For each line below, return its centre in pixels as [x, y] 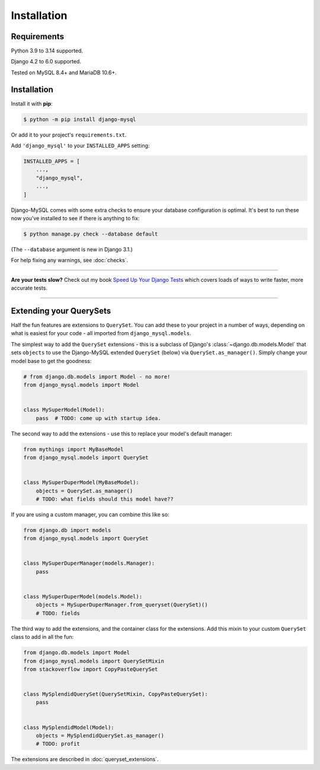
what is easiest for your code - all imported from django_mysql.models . [101, 333]
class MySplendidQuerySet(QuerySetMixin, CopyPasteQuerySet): [116, 694]
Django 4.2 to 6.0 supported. [46, 62]
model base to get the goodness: [51, 361]
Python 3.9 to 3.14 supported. [47, 51]
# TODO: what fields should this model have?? [105, 499]
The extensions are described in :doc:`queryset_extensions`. [85, 759]
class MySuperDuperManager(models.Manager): [89, 563]
